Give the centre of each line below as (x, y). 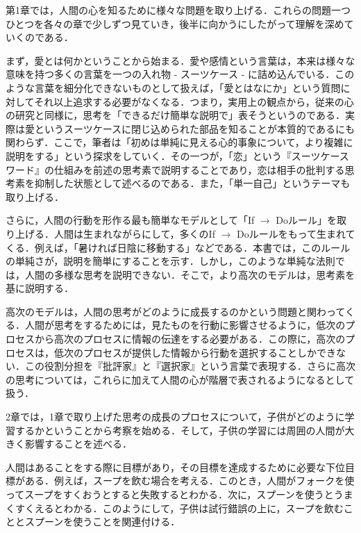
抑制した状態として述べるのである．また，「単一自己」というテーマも (192, 183)
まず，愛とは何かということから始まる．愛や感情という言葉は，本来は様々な (180, 60)
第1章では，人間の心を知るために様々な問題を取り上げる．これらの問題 (168, 10)
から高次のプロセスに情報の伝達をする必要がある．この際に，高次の (190, 339)
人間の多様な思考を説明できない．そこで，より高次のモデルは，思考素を (190, 274)
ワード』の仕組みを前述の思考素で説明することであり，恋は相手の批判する (175, 169)
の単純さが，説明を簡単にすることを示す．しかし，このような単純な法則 (170, 261)
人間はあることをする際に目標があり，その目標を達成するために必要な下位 (176, 467)
